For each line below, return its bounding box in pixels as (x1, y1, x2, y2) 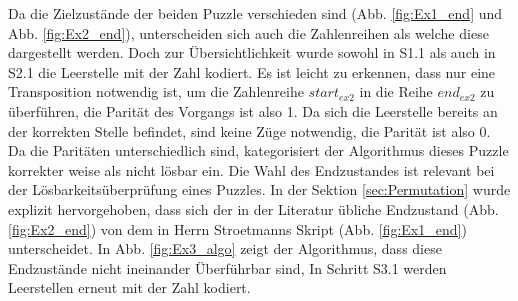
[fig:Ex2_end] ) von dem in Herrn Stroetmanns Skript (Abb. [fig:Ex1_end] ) (8, 218, 467, 239)
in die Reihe (359, 81, 433, 102)
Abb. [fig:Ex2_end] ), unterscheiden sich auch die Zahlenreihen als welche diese (8, 22, 489, 43)
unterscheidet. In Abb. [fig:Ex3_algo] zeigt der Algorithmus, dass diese (8, 238, 442, 259)
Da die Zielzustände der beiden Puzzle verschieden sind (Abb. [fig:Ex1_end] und (8, 3, 503, 23)
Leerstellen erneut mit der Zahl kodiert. (8, 277, 251, 298)
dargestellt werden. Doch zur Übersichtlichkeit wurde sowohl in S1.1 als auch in (8, 42, 496, 63)
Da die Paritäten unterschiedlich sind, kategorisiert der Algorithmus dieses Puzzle (8, 140, 509, 161)
